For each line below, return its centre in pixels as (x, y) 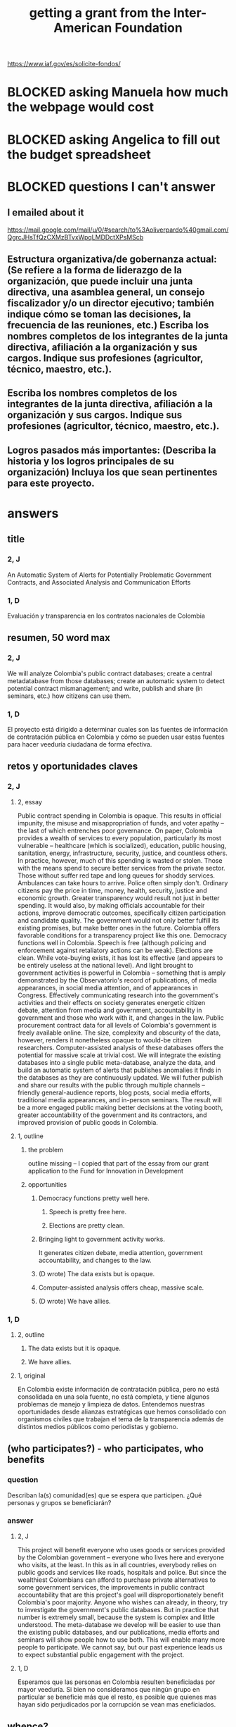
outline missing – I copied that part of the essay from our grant (118, 1163)
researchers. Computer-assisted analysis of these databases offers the (120, 1047)
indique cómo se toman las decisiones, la (99, 314)
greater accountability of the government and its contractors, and (112, 1115)
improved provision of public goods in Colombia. (87, 1122)
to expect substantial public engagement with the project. (101, 1654)
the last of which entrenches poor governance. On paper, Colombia (115, 830)
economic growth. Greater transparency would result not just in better (118, 898)
